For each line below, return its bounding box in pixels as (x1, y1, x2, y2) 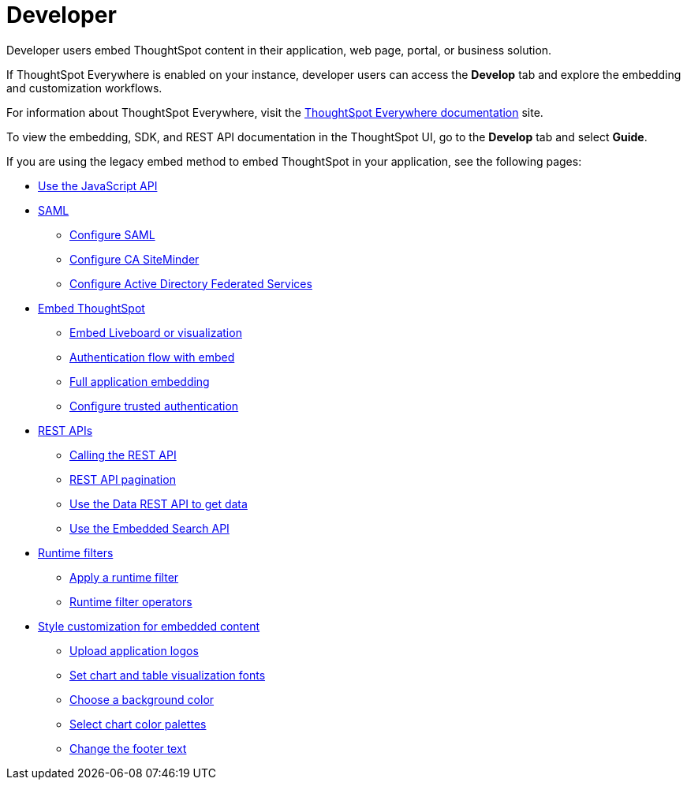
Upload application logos (69, 643, 199, 657)
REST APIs (38, 423, 93, 437)
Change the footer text (69, 741, 187, 755)
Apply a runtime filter (69, 570, 179, 584)
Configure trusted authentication (69, 399, 239, 413)
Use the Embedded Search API (69, 521, 230, 535)
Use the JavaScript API (38, 178, 158, 193)
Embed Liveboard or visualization (69, 325, 242, 339)
